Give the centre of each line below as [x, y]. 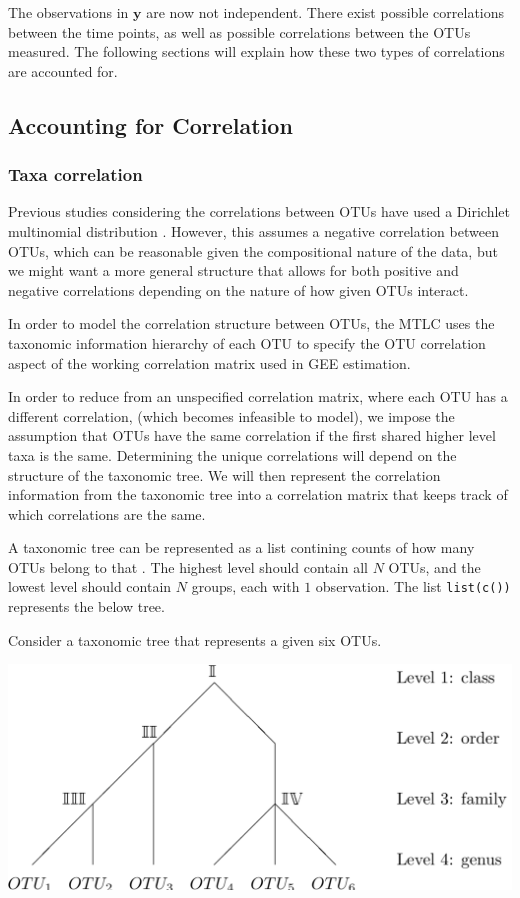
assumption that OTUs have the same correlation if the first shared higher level [252, 435]
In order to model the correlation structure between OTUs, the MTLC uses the [251, 323]
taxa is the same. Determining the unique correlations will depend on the [232, 454]
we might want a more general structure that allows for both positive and [233, 270]
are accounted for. [63, 70]
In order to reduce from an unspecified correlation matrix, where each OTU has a [258, 396]
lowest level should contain [90, 586]
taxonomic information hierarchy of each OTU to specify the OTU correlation [247, 342]
